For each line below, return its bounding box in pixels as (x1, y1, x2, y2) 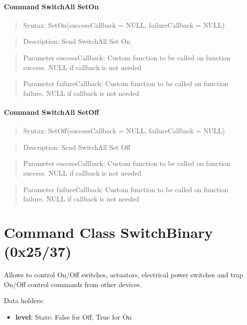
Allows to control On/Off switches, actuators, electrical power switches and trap (4, 270, 243, 280)
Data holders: (4, 295, 44, 306)
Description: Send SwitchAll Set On (23, 36, 131, 46)
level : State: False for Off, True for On (15, 311, 132, 322)
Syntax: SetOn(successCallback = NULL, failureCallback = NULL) (23, 19, 225, 30)
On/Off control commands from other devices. (4, 279, 142, 289)
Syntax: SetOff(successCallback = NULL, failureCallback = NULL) (23, 126, 225, 136)
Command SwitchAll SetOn (4, 1, 99, 11)
